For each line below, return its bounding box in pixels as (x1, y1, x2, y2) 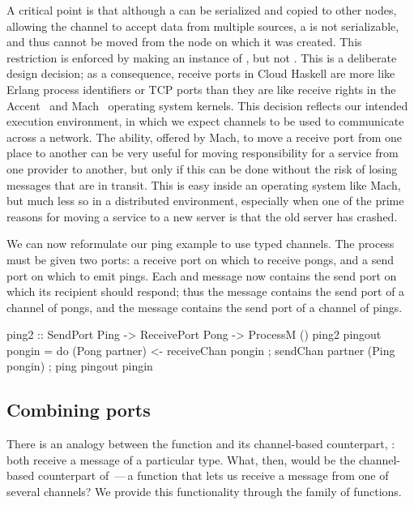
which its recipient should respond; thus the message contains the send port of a (6, 283, 405, 300)
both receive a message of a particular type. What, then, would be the (6, 451, 356, 468)
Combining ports (6, 397, 151, 422)
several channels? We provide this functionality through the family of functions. (6, 483, 402, 500)
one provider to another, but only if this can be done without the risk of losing (6, 160, 398, 177)
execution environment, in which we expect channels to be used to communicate (6, 113, 404, 130)
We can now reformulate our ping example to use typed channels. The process (6, 235, 395, 252)
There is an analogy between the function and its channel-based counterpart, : (6, 435, 395, 452)
